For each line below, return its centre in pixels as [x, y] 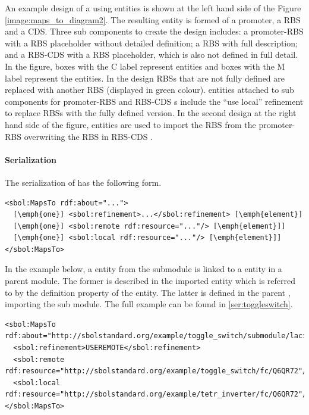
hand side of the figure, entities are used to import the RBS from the [130, 124]
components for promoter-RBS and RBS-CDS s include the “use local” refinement [154, 101]
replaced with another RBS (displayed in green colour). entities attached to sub [149, 90]
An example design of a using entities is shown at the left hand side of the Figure [153, 8]
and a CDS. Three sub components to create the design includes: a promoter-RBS [154, 31]
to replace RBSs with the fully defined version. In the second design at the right [151, 113]
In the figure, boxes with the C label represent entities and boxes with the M [145, 66]
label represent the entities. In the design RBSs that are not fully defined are [145, 78]
